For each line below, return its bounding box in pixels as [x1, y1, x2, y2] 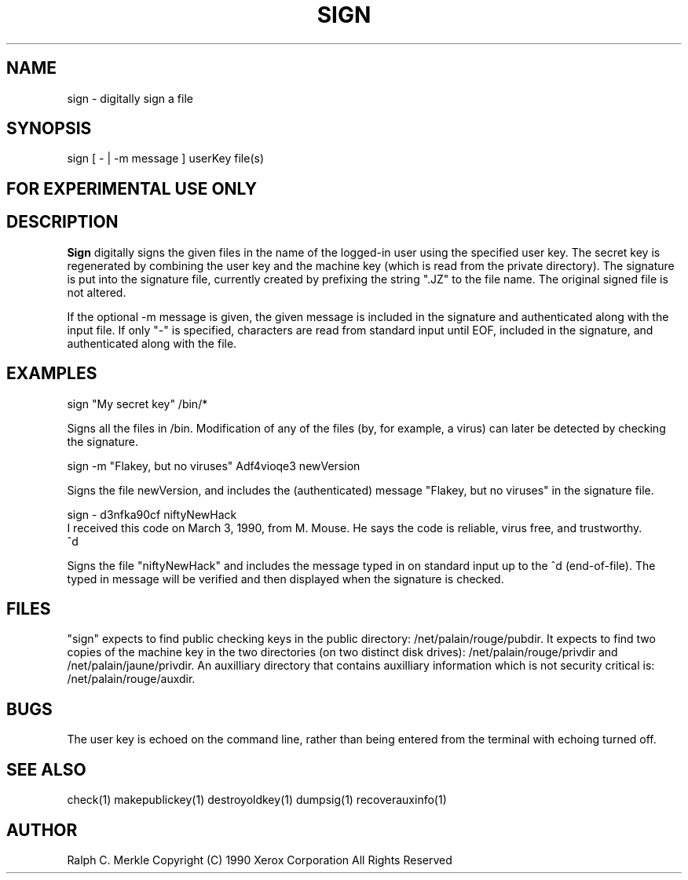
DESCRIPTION [6, 212, 119, 232]
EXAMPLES [6, 363, 97, 384]
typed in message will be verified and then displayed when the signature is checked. [67, 571, 504, 586]
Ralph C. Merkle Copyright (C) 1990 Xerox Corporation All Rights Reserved [67, 853, 452, 867]
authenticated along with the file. [67, 336, 237, 350]
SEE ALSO [6, 759, 86, 780]
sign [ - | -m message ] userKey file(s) [67, 152, 265, 166]
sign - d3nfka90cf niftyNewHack [67, 507, 237, 521]
